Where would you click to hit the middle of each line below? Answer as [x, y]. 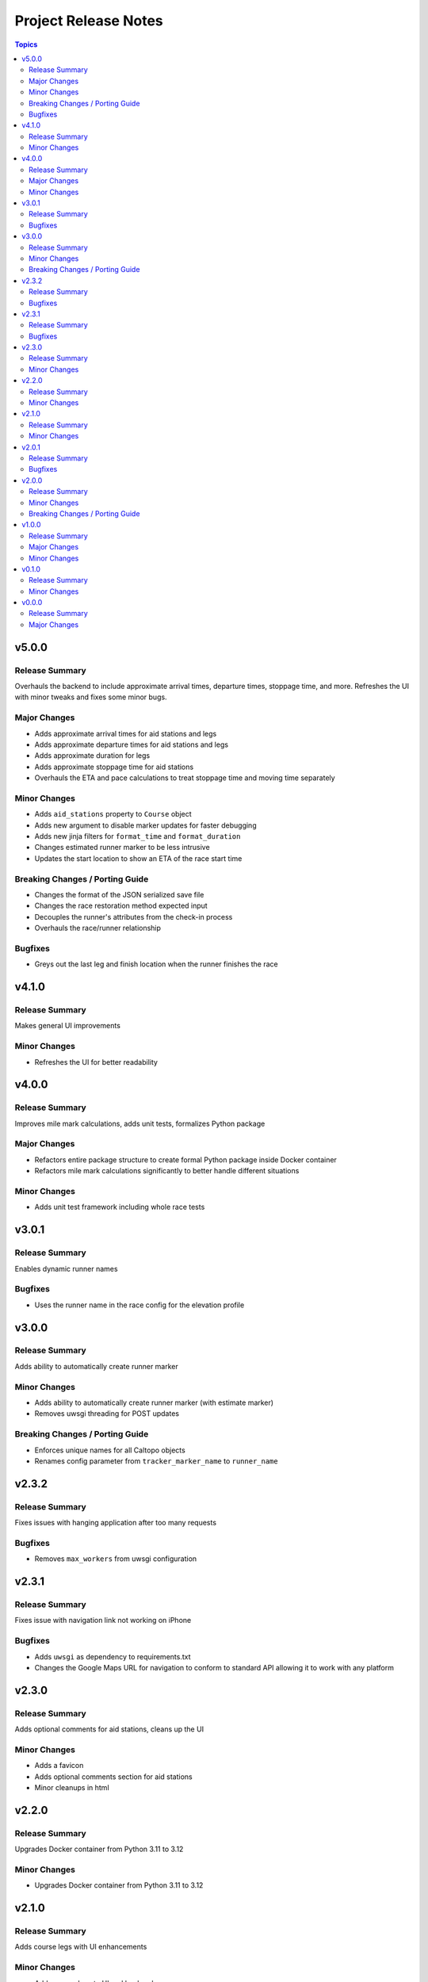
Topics [26, 44]
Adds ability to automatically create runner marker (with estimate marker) [154, 1402]
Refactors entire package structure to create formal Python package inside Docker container [185, 1159]
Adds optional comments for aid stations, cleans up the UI [109, 1729]
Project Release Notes [89, 21]
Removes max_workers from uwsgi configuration [116, 1559]
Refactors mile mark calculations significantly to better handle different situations [167, 1171]
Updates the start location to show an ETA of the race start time [138, 858]
